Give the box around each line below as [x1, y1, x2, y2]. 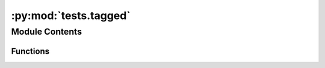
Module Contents [11, 26, 82, 37]
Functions [11, 46, 50, 56]
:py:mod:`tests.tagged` [11, 9, 131, 22]
